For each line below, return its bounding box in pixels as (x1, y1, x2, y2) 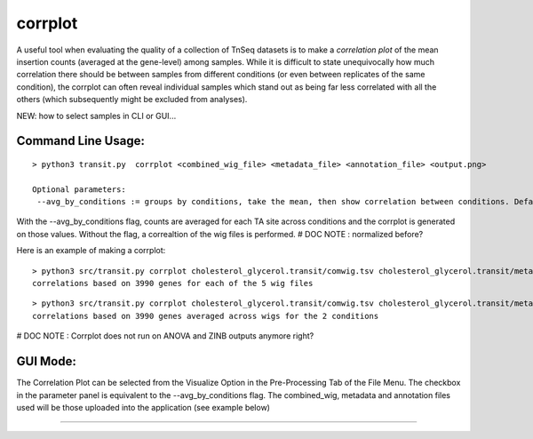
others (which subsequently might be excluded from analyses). (16, 94, 248, 105)
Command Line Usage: (16, 133, 146, 148)
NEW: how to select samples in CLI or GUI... (16, 110, 177, 121)
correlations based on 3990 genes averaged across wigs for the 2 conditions (32, 311, 379, 321)
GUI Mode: (16, 354, 77, 369)
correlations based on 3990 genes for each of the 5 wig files (32, 278, 314, 289)
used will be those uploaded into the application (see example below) (16, 402, 271, 412)
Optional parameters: (32, 184, 126, 195)
